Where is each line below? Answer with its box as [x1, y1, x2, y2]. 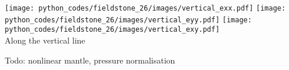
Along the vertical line [5, 34, 85, 46]
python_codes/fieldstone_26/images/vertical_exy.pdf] [5, 25, 220, 34]
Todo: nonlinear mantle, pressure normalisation [5, 54, 175, 66]
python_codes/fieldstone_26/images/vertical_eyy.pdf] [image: [5, 15, 252, 24]
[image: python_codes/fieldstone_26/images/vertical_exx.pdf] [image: [5, 4, 286, 12]
